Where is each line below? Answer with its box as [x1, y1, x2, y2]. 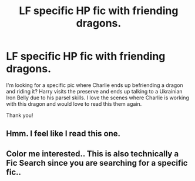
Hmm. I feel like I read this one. [6, 129, 121, 139]
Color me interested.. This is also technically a [6, 149, 179, 159]
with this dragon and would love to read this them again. [6, 100, 142, 107]
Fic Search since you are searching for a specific [6, 157, 188, 168]
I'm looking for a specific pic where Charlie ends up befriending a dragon [6, 81, 183, 89]
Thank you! [6, 112, 33, 119]
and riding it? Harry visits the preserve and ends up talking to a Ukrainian [6, 88, 183, 95]
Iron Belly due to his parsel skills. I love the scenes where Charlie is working [6, 94, 190, 101]
